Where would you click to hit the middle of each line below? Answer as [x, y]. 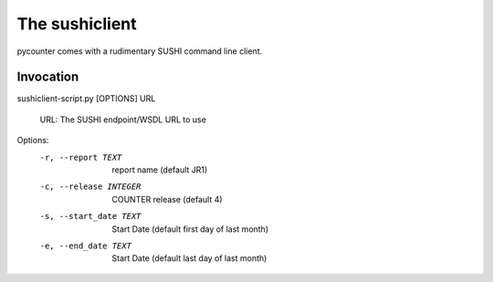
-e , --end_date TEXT [86, 245]
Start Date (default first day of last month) [190, 229]
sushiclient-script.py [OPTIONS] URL [86, 99]
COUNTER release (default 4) [167, 199]
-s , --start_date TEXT [90, 216]
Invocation [48, 77]
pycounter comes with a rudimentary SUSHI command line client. [140, 51]
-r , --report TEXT [81, 157]
